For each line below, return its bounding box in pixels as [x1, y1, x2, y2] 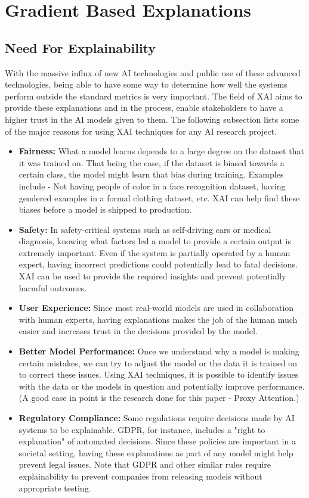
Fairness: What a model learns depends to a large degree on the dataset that [18, 145, 304, 157]
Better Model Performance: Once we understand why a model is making [18, 345, 299, 357]
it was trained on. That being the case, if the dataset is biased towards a [18, 156, 285, 169]
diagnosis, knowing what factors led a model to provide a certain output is [18, 235, 292, 247]
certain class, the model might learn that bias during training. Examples [18, 168, 284, 180]
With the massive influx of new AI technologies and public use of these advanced [5, 66, 301, 79]
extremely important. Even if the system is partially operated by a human [18, 246, 291, 259]
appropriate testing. [18, 481, 91, 494]
